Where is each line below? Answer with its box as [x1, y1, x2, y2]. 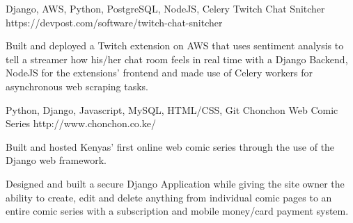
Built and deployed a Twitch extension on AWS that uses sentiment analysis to [6, 38, 344, 53]
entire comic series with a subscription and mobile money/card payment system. [6, 204, 349, 218]
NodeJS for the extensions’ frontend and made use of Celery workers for [6, 65, 313, 80]
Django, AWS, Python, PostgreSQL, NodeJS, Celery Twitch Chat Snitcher [6, 1, 325, 15]
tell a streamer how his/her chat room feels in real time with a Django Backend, [6, 51, 348, 66]
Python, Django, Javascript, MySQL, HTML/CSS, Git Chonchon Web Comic [6, 102, 338, 117]
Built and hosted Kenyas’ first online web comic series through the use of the [6, 139, 335, 154]
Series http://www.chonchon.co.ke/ [6, 116, 156, 131]
